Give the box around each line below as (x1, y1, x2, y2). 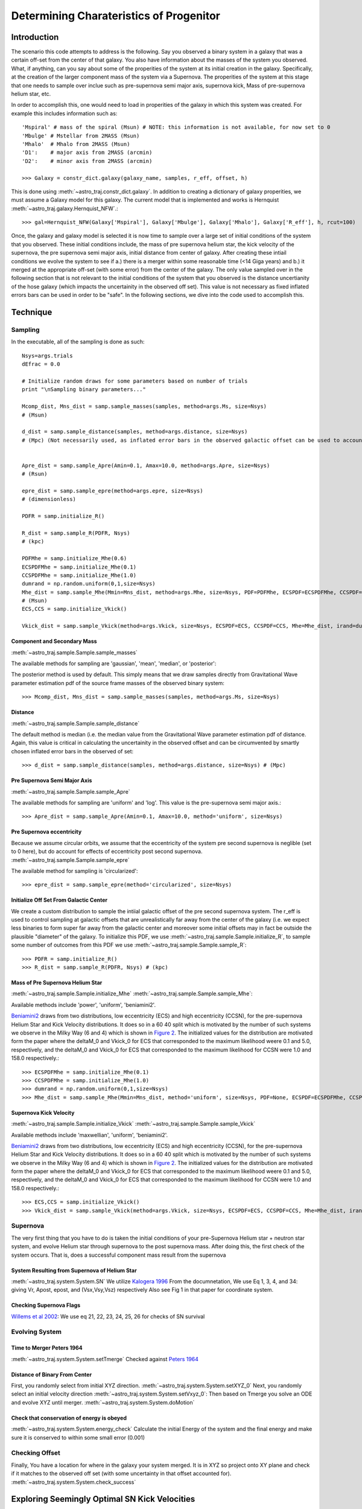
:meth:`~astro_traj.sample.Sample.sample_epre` (11, 856, 130, 863)
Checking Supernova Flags (11, 1301, 81, 1309)
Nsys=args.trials (22, 352, 73, 359)
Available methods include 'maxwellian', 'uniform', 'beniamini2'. (11, 1131, 168, 1138)
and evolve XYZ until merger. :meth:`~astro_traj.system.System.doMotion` (11, 1399, 195, 1406)
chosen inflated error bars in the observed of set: (11, 747, 134, 754)
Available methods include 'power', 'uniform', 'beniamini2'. (11, 1001, 156, 1008)
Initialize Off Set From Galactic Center (11, 896, 108, 904)
